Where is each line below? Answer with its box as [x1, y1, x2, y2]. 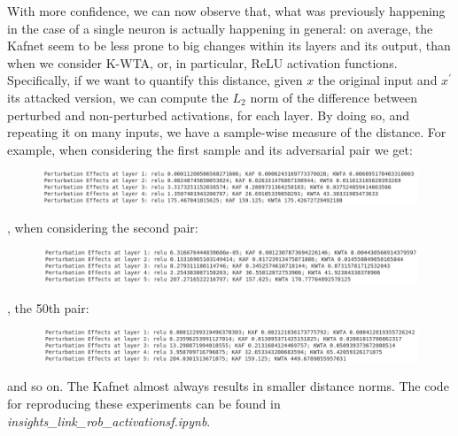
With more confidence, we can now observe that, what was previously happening [7, 2, 446, 19]
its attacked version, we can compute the [7, 88, 229, 106]
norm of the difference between [250, 88, 418, 106]
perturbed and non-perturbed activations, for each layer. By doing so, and [7, 105, 410, 124]
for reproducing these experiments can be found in [7, 394, 281, 412]
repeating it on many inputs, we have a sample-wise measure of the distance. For [7, 123, 446, 142]
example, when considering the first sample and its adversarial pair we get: [7, 140, 413, 158]
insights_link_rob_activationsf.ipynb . [7, 411, 211, 430]
